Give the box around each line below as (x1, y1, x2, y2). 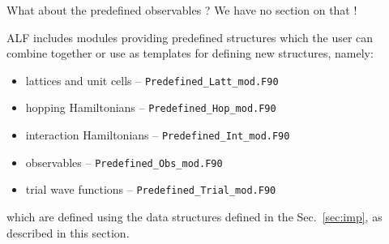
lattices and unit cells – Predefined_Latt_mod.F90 (25, 71, 279, 88)
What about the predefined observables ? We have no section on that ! (6, 2, 357, 18)
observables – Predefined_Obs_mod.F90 (25, 153, 223, 170)
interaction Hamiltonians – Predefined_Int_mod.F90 (25, 126, 290, 143)
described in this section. (6, 224, 130, 241)
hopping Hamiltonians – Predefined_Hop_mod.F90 (25, 99, 276, 116)
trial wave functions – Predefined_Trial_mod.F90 (25, 181, 276, 198)
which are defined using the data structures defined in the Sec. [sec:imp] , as (6, 208, 383, 225)
